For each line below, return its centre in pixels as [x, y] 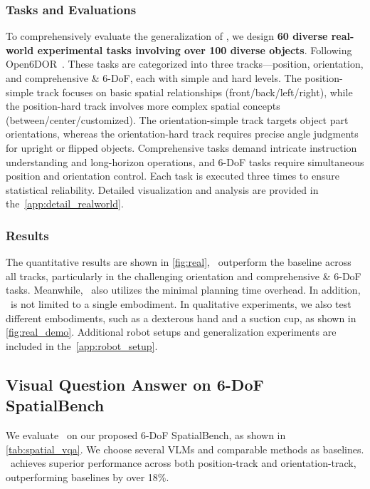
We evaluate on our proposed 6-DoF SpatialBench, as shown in [146, 434]
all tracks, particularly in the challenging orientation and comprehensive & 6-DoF [184, 276]
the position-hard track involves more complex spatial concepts [143, 106]
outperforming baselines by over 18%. [88, 477]
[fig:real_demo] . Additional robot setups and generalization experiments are [171, 332]
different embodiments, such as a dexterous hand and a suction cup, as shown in [181, 318]
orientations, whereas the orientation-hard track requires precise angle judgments [182, 134]
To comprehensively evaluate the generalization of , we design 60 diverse [167, 36]
